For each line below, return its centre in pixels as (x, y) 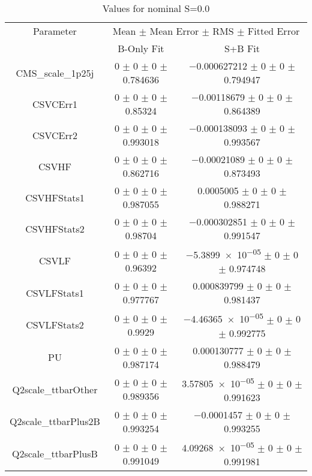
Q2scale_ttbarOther (55, 389)
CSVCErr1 (55, 104)
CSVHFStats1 (55, 197)
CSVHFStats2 (55, 228)
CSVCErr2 (55, 135)
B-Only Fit (141, 48)
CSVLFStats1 (55, 293)
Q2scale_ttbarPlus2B (55, 421)
